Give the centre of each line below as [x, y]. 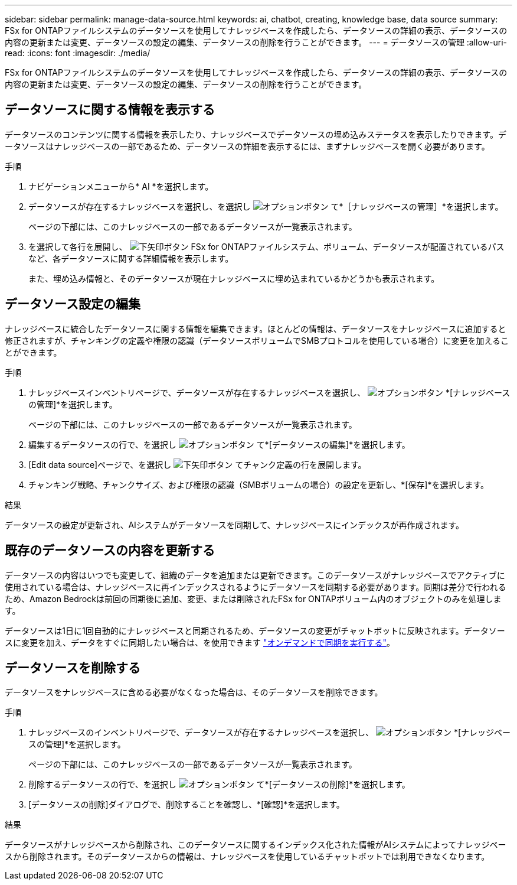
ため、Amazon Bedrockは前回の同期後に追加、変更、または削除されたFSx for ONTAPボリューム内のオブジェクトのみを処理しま [253, 598]
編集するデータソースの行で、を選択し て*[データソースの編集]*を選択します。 [219, 444]
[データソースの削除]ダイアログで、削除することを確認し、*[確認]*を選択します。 [186, 805]
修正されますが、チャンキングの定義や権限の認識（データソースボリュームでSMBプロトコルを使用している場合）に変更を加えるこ [257, 340]
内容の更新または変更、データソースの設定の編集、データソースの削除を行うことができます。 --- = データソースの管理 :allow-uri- [256, 42]
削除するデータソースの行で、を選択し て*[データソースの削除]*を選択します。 [219, 785]
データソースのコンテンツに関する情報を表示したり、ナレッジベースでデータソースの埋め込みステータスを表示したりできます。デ [256, 134]
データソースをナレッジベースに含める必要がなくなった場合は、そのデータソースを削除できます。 [194, 692]
